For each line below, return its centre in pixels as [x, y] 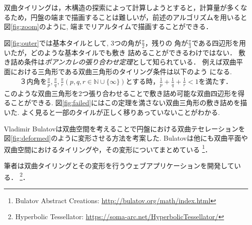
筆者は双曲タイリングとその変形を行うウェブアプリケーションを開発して [119, 165]
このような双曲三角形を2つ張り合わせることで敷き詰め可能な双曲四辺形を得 [124, 93]
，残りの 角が [166, 42]
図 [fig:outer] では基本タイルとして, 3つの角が [73, 42]
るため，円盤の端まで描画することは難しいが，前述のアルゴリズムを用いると [126, 17]
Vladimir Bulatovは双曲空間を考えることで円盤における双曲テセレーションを [125, 128]
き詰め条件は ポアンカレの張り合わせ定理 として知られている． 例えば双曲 [120, 62]
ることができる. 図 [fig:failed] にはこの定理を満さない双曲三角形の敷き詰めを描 [126, 103]
